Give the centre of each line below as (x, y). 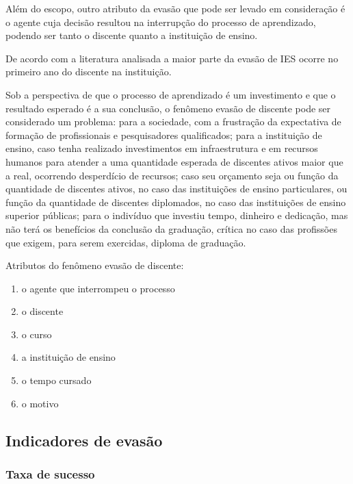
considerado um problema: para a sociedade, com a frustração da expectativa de (173, 122)
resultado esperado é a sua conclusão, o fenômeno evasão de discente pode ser (168, 108)
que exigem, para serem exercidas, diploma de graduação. (126, 242)
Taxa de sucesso (50, 473)
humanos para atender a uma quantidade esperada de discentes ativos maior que (174, 161)
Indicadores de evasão (84, 440)
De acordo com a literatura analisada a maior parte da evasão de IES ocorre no (172, 58)
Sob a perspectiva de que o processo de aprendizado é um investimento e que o (171, 94)
